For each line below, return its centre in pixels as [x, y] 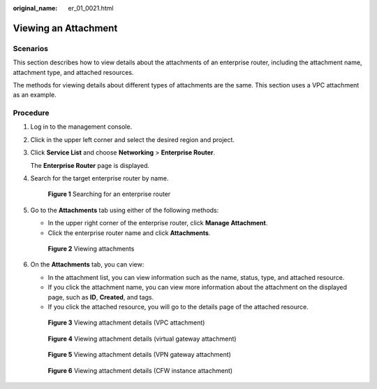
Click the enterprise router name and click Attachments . [129, 233]
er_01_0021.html [91, 8]
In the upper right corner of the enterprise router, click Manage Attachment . [158, 223]
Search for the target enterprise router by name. [99, 178]
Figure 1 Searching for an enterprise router [109, 194]
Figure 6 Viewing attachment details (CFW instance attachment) [140, 370]
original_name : [35, 8]
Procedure [31, 113]
